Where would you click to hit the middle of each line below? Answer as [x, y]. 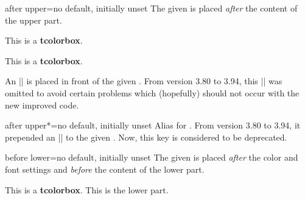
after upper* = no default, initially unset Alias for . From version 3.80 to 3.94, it [153, 125]
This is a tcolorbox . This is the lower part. [87, 189]
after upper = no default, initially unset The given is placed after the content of [151, 8]
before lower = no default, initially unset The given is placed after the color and [152, 157]
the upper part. [33, 20]
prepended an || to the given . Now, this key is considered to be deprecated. [146, 137]
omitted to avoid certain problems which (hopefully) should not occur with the [152, 92]
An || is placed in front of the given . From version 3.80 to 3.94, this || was [144, 81]
